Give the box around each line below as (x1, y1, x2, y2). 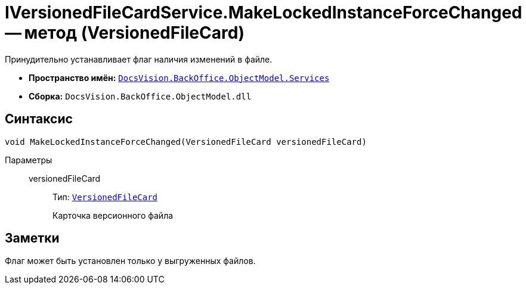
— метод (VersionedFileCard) (5, 23, 245, 43)
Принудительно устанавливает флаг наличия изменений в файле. (5, 54, 273, 64)
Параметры (5, 154, 52, 165)
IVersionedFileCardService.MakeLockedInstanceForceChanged (5, 2, 522, 23)
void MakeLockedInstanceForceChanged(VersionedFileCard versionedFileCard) (5, 136, 367, 147)
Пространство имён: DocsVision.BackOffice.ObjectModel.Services (29, 72, 330, 83)
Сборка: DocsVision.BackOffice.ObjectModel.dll (29, 91, 252, 101)
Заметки (5, 231, 60, 246)
